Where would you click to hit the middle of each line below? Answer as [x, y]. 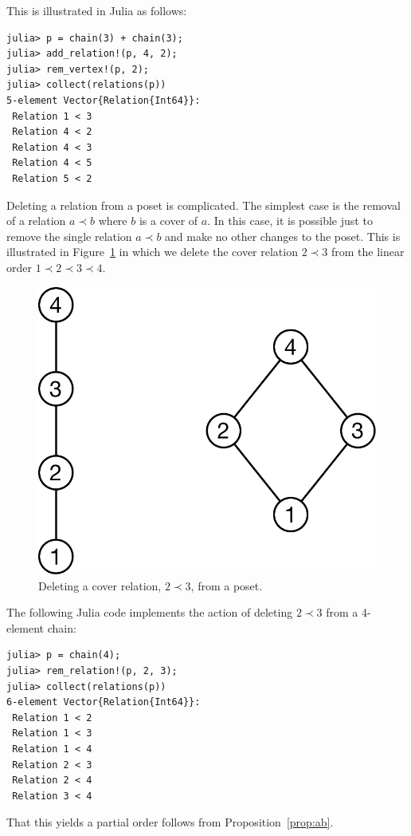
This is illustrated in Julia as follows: [97, 10]
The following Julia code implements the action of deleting [150, 612]
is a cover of [168, 221]
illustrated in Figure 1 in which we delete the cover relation [152, 252]
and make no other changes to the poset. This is [283, 236]
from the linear [368, 252]
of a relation [36, 221]
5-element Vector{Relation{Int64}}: [104, 100]
